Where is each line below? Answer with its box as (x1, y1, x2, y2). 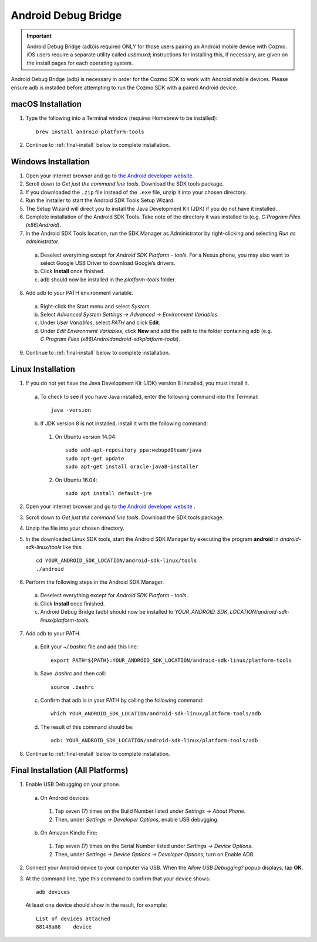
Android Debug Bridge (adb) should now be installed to (40, 608, 174, 615)
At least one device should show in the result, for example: (25, 901, 167, 909)
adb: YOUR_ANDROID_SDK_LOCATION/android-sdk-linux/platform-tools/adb (50, 737, 258, 744)
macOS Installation (11, 99, 82, 109)
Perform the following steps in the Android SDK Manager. (25, 578, 164, 586)
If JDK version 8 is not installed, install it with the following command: (40, 420, 208, 427)
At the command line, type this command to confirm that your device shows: (25, 875, 211, 882)
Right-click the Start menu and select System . (40, 302, 151, 309)
